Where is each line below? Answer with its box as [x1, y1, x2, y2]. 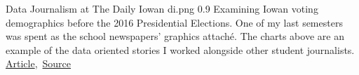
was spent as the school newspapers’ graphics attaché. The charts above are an [6, 29, 344, 43]
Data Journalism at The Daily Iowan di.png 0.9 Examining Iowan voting [6, 1, 318, 15]
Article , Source [6, 56, 72, 71]
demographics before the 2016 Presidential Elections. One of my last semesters [6, 15, 343, 29]
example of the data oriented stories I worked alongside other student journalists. [6, 42, 355, 57]
